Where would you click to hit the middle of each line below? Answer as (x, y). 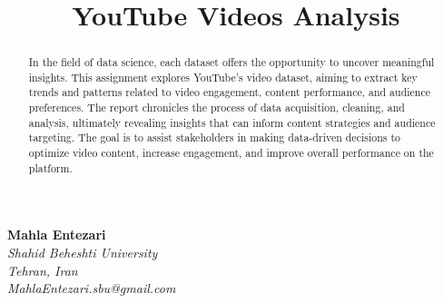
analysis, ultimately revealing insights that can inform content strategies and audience (232, 122)
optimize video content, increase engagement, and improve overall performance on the (231, 153)
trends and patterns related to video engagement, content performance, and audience (230, 92)
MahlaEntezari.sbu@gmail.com (92, 288)
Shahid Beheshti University (83, 253)
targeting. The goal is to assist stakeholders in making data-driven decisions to (214, 137)
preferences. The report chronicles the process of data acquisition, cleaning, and (217, 108)
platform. (50, 167)
